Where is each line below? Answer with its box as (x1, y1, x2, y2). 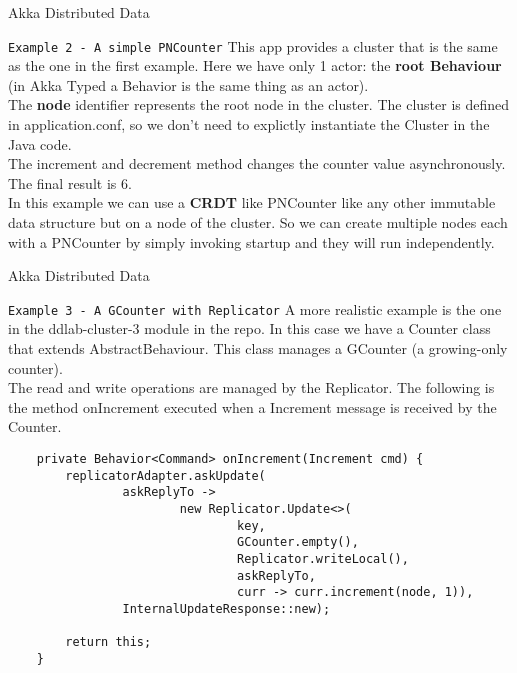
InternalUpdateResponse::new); (122, 601, 331, 616)
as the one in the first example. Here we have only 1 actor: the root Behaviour (8, 55, 502, 76)
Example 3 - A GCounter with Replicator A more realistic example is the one (8, 298, 502, 319)
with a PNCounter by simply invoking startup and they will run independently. (8, 231, 495, 252)
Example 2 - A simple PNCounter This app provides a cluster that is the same (8, 35, 498, 56)
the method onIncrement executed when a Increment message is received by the (8, 396, 497, 417)
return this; (65, 635, 152, 650)
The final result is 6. (8, 172, 132, 193)
